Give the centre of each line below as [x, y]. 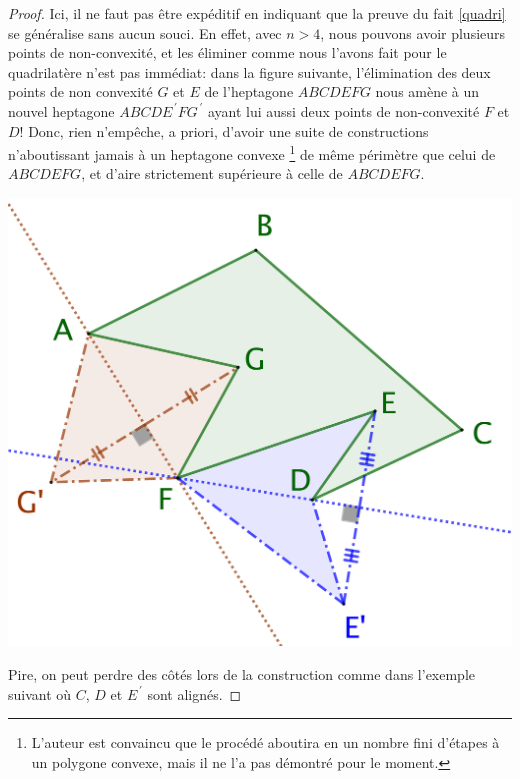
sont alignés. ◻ [194, 693]
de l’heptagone [249, 91]
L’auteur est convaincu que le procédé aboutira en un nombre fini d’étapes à [265, 742]
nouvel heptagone [61, 110]
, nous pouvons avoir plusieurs [413, 32]
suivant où [40, 693]
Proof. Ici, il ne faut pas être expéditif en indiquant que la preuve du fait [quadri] [257, 13]
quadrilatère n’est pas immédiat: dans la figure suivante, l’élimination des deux [249, 71]
